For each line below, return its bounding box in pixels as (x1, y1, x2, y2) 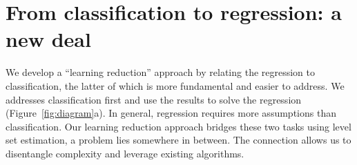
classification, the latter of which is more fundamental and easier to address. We (6, 78, 345, 93)
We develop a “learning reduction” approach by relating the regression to (6, 65, 316, 79)
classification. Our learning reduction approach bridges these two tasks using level (6, 119, 351, 133)
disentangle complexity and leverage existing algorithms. (6, 146, 244, 160)
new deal (6, 25, 91, 53)
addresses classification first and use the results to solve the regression (6, 92, 302, 106)
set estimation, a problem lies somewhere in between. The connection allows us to (6, 133, 351, 147)
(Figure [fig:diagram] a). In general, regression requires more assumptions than (6, 106, 336, 120)
